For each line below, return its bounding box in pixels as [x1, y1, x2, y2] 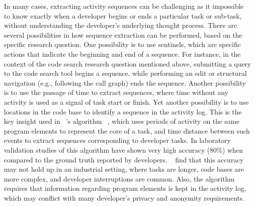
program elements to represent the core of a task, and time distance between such [4, 125, 250, 136]
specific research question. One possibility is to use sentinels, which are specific [4, 39, 241, 49]
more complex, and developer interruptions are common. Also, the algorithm [4, 173, 235, 183]
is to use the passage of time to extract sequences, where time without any [4, 87, 228, 97]
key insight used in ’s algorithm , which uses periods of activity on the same [4, 116, 240, 126]
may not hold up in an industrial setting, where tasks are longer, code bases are [4, 164, 244, 174]
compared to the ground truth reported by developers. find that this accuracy [4, 154, 244, 164]
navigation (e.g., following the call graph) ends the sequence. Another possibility [4, 77, 246, 88]
